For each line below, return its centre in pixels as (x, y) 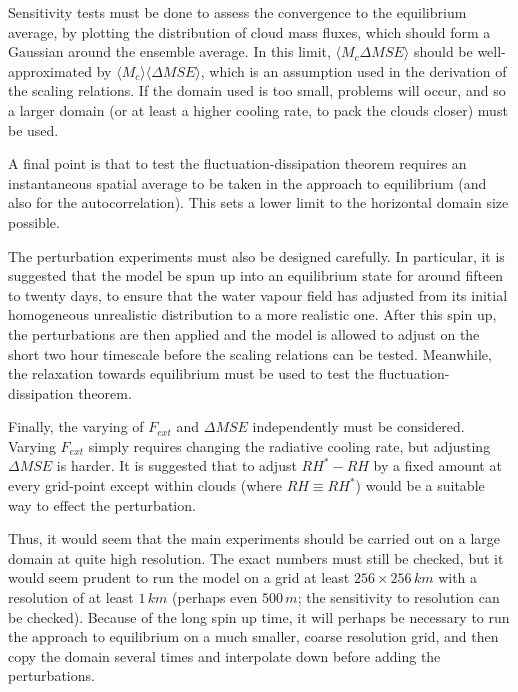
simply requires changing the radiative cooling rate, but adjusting (289, 445)
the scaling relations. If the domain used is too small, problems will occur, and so (257, 90)
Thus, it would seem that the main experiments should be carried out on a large (254, 538)
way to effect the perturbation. (102, 504)
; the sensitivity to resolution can (398, 597)
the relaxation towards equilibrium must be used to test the (191, 373)
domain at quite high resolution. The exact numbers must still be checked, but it (256, 557)
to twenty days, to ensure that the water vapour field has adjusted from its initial (258, 294)
